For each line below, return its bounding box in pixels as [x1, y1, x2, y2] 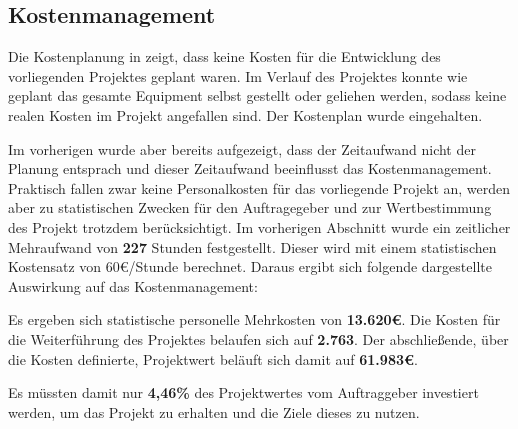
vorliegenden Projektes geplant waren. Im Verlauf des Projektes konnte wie [8, 65, 468, 86]
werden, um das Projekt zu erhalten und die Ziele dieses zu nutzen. [8, 401, 420, 422]
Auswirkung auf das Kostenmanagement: [8, 275, 258, 296]
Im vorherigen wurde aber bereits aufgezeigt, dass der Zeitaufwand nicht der [8, 138, 476, 159]
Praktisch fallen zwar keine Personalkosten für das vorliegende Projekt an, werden [8, 177, 511, 198]
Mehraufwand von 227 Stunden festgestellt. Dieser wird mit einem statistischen [8, 236, 497, 257]
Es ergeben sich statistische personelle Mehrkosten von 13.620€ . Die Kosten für [8, 309, 501, 330]
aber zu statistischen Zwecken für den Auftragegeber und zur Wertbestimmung [8, 197, 492, 218]
